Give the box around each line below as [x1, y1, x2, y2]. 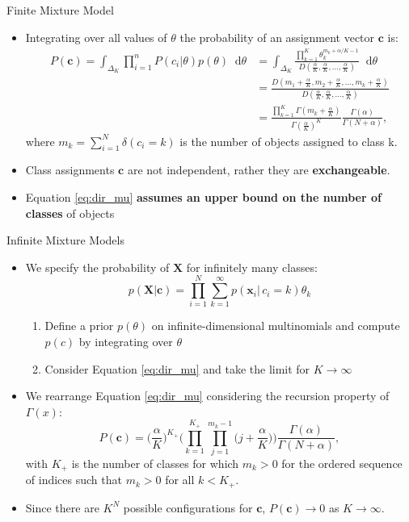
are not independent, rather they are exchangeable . [127, 161, 390, 178]
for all [165, 471, 195, 488]
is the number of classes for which [71, 454, 239, 471]
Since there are [25, 499, 99, 516]
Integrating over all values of [25, 28, 167, 45]
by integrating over [78, 333, 173, 350]
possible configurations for [123, 499, 253, 516]
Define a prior [44, 317, 114, 334]
